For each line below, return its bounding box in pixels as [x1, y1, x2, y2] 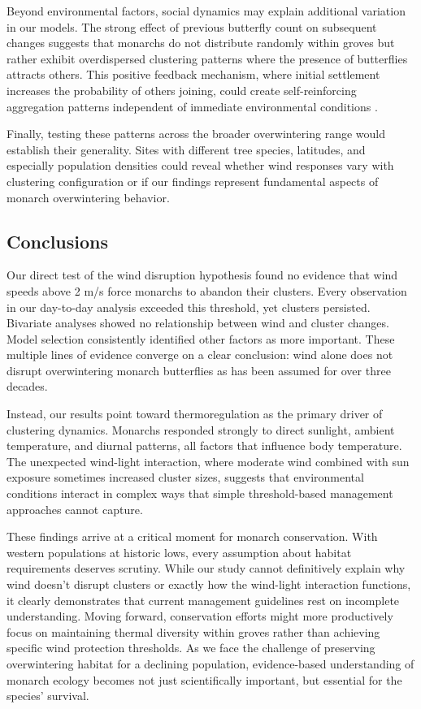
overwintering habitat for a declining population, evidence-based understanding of [7, 655, 414, 672]
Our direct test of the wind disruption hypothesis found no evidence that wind [7, 266, 398, 283]
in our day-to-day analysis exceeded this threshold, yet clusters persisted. [7, 298, 371, 315]
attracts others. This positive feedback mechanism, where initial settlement [7, 66, 380, 83]
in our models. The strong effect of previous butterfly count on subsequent [7, 18, 377, 35]
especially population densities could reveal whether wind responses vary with [7, 157, 394, 174]
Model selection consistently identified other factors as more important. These [7, 330, 395, 347]
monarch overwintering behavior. [7, 188, 170, 205]
